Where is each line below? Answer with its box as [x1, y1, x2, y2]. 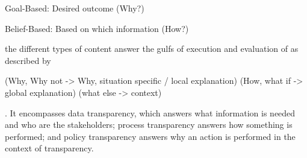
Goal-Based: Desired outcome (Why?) [5, 2, 144, 14]
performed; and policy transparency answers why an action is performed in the [5, 130, 296, 142]
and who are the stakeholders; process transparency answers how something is [5, 118, 293, 131]
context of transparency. [5, 142, 94, 154]
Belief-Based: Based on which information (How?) [5, 22, 189, 34]
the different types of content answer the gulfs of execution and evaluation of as [5, 42, 299, 55]
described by [5, 54, 51, 66]
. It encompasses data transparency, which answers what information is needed [5, 106, 296, 119]
